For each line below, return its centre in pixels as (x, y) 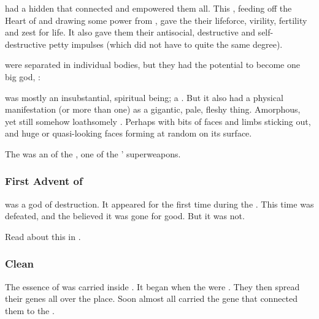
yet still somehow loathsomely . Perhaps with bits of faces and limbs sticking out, (158, 121)
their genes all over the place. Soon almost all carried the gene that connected (152, 298)
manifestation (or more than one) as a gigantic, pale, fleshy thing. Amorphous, (153, 109)
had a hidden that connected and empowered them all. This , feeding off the (148, 8)
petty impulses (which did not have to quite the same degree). (166, 44)
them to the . (30, 310)
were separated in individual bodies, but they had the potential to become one (152, 65)
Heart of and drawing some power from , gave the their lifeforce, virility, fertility (156, 20)
